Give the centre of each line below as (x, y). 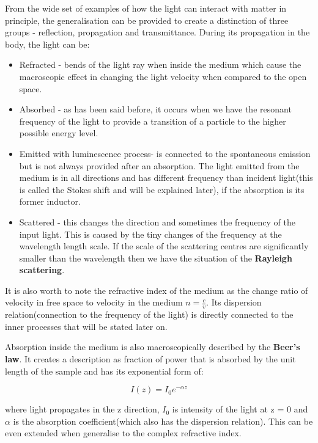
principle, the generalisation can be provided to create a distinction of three (147, 20)
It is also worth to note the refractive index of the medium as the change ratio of (157, 290)
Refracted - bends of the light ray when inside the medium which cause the (160, 64)
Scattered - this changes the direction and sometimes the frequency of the (157, 221)
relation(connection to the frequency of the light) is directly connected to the (149, 314)
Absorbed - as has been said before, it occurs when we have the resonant (155, 109)
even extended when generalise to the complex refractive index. (123, 433)
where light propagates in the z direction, (82, 409)
